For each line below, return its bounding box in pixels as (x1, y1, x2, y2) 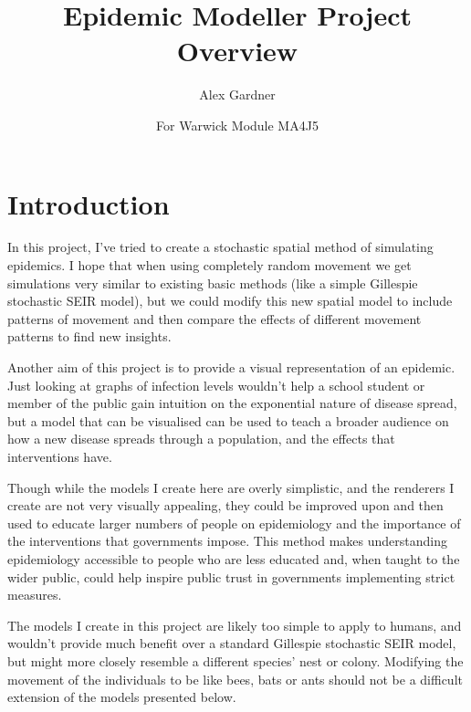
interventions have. (7, 446, 112, 466)
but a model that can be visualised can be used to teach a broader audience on (7, 411, 449, 430)
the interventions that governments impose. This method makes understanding (7, 531, 448, 550)
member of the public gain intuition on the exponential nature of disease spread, (7, 393, 457, 413)
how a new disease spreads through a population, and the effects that (7, 429, 395, 448)
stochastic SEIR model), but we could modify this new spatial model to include (7, 291, 453, 310)
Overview (176, 32, 298, 69)
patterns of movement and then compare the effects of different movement (7, 309, 422, 328)
